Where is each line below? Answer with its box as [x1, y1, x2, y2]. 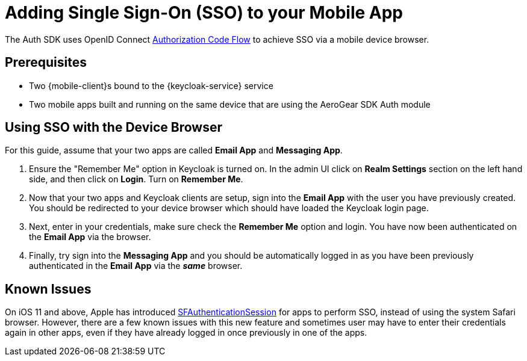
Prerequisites [5, 55, 87, 70]
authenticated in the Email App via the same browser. [29, 261, 243, 271]
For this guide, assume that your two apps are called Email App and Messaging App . [5, 145, 343, 156]
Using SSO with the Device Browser [5, 120, 223, 135]
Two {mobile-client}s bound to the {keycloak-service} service [29, 80, 273, 91]
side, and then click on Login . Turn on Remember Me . [29, 174, 243, 185]
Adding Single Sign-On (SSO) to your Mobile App [5, 2, 403, 23]
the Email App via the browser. [29, 232, 151, 242]
